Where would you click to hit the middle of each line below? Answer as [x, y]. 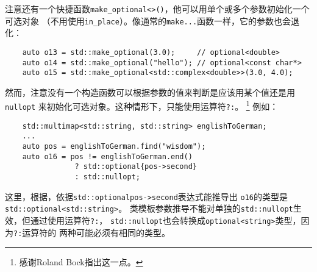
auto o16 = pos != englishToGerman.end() [107, 156]
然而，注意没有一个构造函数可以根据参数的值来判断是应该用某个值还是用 [150, 92]
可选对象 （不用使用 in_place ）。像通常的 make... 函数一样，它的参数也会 [148, 20]
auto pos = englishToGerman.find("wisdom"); [114, 147]
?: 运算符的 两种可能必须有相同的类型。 [92, 232]
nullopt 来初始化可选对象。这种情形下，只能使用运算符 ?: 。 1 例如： [142, 106]
